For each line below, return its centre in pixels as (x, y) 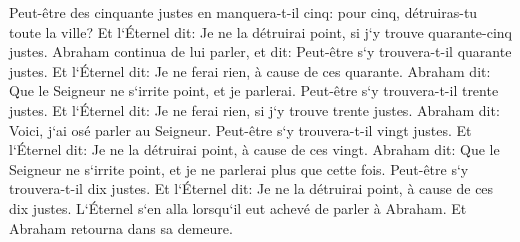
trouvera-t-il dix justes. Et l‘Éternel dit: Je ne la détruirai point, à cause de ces (251, 188)
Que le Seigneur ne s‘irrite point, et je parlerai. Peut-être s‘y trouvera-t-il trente (254, 90)
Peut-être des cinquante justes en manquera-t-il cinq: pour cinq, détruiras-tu (243, 12)
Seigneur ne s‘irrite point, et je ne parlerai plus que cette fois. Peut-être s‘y (239, 168)
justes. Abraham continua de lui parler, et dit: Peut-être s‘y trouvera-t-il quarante (260, 51)
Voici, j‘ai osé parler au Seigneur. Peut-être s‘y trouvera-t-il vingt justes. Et (240, 129)
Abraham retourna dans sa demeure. (121, 227)
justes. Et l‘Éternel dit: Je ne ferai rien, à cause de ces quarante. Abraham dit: (250, 70)
